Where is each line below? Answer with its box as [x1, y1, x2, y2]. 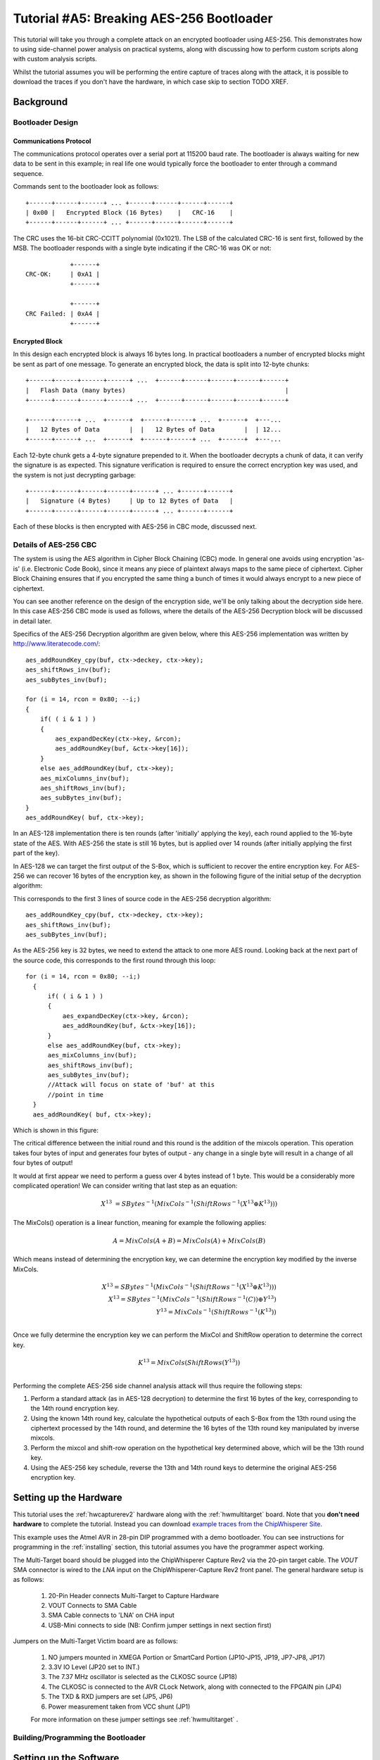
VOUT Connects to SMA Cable [48, 1602, 137, 1610]
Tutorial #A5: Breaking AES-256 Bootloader [13, 11, 274, 26]
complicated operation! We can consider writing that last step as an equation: [13, 1181, 238, 1190]
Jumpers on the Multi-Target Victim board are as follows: [13, 1637, 179, 1645]
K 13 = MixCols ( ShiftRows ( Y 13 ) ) [138, 1357, 241, 1366]
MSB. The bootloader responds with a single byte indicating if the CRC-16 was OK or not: [13, 244, 272, 253]
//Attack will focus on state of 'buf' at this [47, 1081, 215, 1089]
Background [13, 96, 68, 108]
